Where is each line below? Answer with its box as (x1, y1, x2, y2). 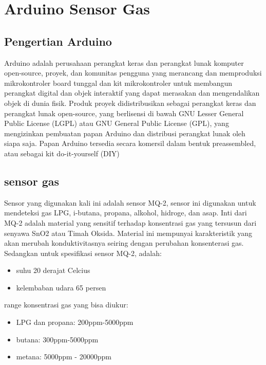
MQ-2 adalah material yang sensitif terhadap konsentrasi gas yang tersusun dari (4, 217, 257, 228)
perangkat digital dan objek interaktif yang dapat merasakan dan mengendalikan (4, 87, 260, 98)
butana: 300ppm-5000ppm (16, 334, 99, 344)
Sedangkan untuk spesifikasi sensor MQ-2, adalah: (4, 247, 162, 258)
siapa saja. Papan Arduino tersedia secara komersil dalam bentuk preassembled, (4, 138, 256, 149)
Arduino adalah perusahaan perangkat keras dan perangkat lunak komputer (4, 57, 244, 68)
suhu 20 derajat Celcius (16, 265, 90, 276)
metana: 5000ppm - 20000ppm (16, 351, 111, 362)
